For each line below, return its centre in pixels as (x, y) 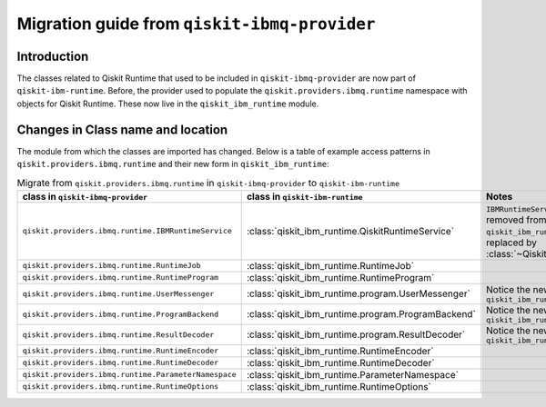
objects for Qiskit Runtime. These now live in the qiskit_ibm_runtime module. (168, 104)
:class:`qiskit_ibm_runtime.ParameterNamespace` (353, 374)
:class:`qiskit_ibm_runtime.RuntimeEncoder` (340, 351)
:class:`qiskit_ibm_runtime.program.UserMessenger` (358, 293)
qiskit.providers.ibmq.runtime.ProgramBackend (121, 314)
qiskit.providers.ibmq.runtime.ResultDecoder (118, 335)
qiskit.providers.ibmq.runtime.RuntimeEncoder (121, 351)
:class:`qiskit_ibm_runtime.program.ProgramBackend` (361, 314)
